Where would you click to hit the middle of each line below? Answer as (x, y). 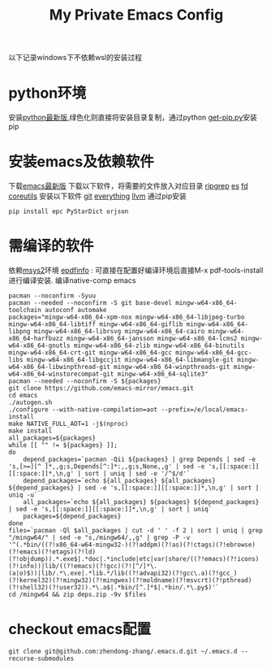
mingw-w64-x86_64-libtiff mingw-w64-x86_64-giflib (96, 324)
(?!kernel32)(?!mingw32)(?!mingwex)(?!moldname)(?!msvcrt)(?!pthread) (130, 580)
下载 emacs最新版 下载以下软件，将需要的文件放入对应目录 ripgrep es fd (129, 186)
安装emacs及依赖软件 (81, 162)
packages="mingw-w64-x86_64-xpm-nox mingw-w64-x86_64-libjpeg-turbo (127, 317)
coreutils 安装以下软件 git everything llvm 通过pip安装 (97, 196)
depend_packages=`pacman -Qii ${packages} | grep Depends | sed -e (139, 459)
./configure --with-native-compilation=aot (83, 410)
